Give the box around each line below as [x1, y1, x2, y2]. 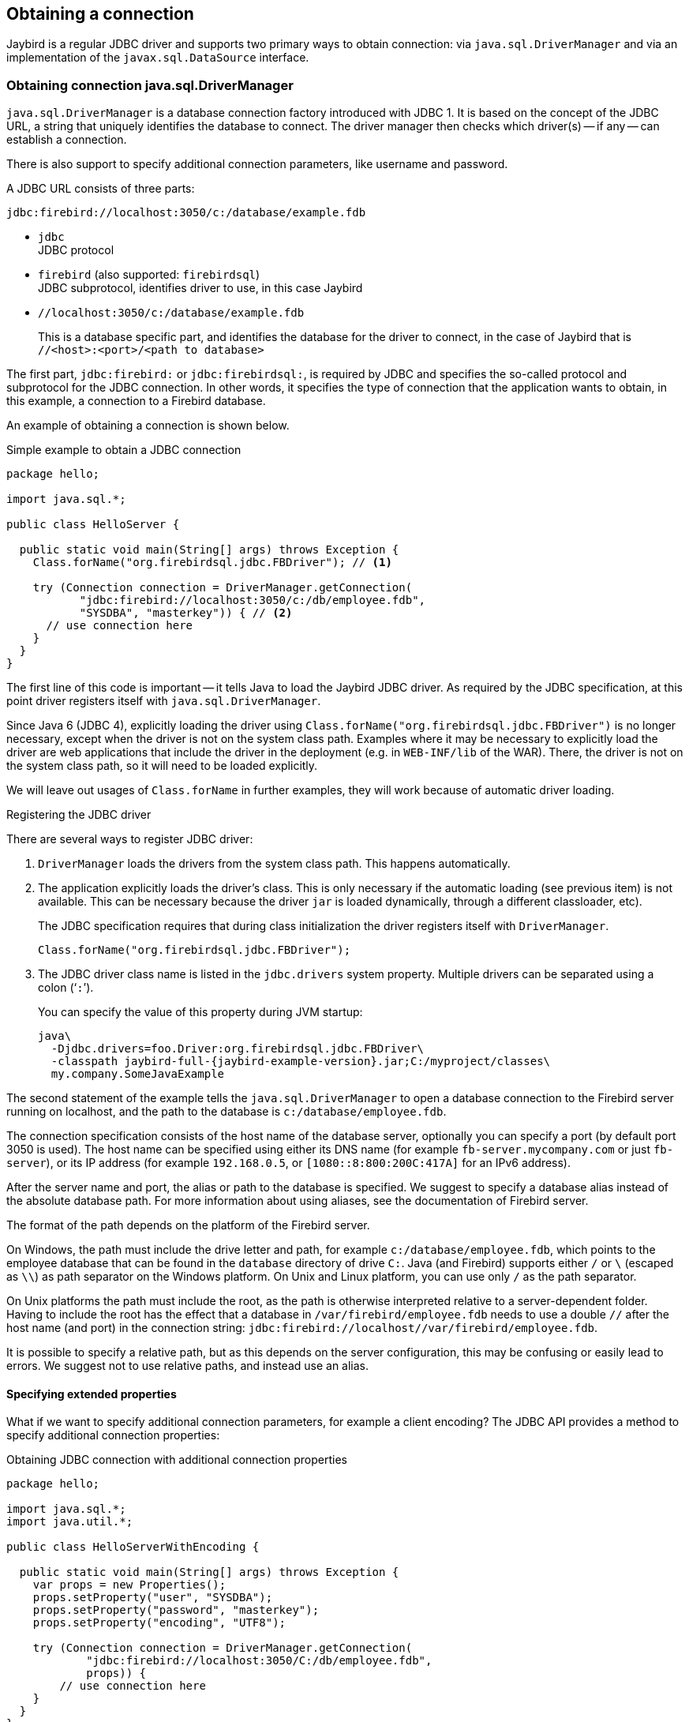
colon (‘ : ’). [38, 981, 94, 995]
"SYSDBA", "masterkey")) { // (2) [79, 606, 293, 620]
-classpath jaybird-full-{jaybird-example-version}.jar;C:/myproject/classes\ [51, 1055, 551, 1068]
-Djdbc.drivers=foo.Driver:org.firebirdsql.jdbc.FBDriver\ [51, 1042, 424, 1056]
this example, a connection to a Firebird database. [6, 394, 266, 408]
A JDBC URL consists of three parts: [6, 182, 195, 196]
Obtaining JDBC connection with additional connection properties [6, 1453, 348, 1467]
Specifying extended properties [6, 1386, 177, 1401]
